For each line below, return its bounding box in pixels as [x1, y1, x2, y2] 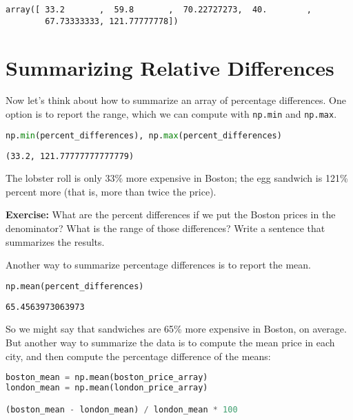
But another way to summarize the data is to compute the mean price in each [6, 335, 335, 349]
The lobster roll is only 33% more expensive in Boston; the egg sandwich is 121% [6, 171, 348, 185]
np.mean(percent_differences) [6, 281, 144, 291]
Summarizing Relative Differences [6, 53, 334, 81]
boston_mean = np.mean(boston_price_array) [6, 372, 208, 383]
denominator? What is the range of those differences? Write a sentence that [6, 221, 325, 235]
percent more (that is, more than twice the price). [6, 184, 216, 198]
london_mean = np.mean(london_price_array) [6, 382, 208, 392]
